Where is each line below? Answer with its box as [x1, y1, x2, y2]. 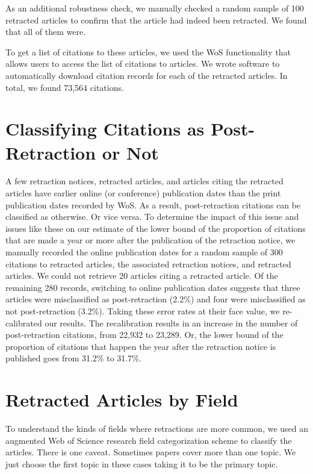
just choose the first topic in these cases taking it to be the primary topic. [5, 457, 278, 470]
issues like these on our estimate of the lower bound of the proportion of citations [5, 222, 306, 234]
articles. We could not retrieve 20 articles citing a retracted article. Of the [5, 269, 278, 282]
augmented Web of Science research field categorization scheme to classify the [5, 434, 292, 446]
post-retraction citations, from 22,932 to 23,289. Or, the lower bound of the [5, 328, 284, 341]
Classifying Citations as [5, 116, 205, 141]
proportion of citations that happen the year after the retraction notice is [5, 340, 276, 352]
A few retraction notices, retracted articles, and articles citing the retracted [5, 175, 284, 187]
